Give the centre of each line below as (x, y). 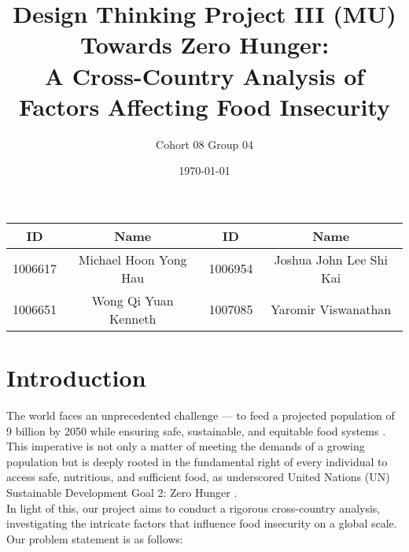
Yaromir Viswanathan (331, 309)
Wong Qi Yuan (133, 300)
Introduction (76, 378)
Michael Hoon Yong (133, 259)
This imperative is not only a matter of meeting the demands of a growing (186, 446)
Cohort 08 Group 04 (204, 144)
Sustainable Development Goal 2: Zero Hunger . (122, 492)
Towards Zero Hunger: (204, 44)
